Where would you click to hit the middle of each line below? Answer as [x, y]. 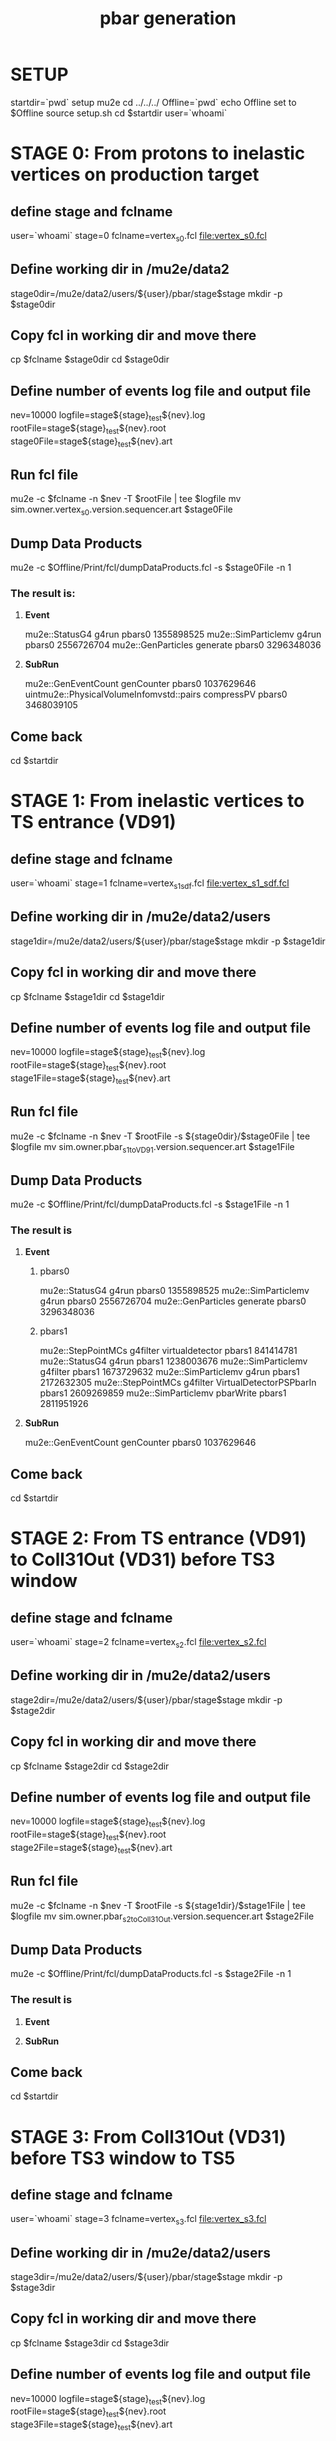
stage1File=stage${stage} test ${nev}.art [90, 1079]
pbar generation [168, 18]
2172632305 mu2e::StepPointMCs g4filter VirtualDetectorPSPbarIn [178, 1383]
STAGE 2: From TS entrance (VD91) [158, 1538]
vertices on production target [135, 174]
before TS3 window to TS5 [123, 2158]
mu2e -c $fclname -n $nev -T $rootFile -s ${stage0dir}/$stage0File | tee [160, 1136]
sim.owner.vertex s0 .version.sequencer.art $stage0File [121, 510]
